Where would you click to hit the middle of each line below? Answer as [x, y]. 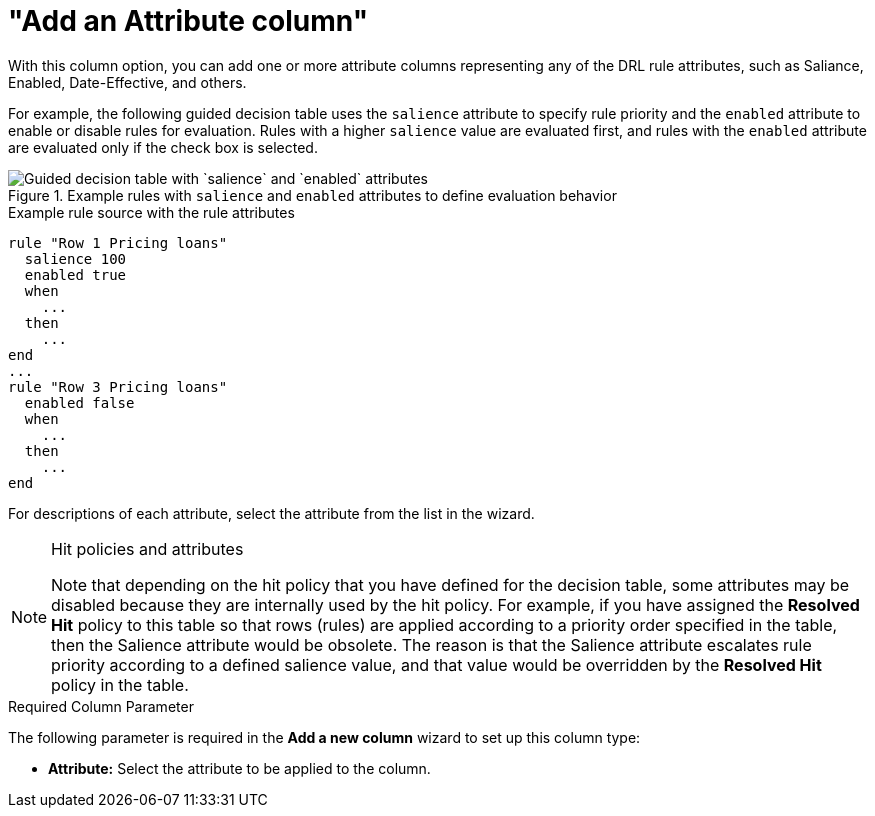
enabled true [75, 274]
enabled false [79, 402]
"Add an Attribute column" [188, 21]
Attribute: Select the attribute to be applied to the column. [239, 768]
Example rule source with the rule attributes [151, 212]
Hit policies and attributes [147, 548]
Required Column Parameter [101, 706]
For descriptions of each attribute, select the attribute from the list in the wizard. [271, 513]
